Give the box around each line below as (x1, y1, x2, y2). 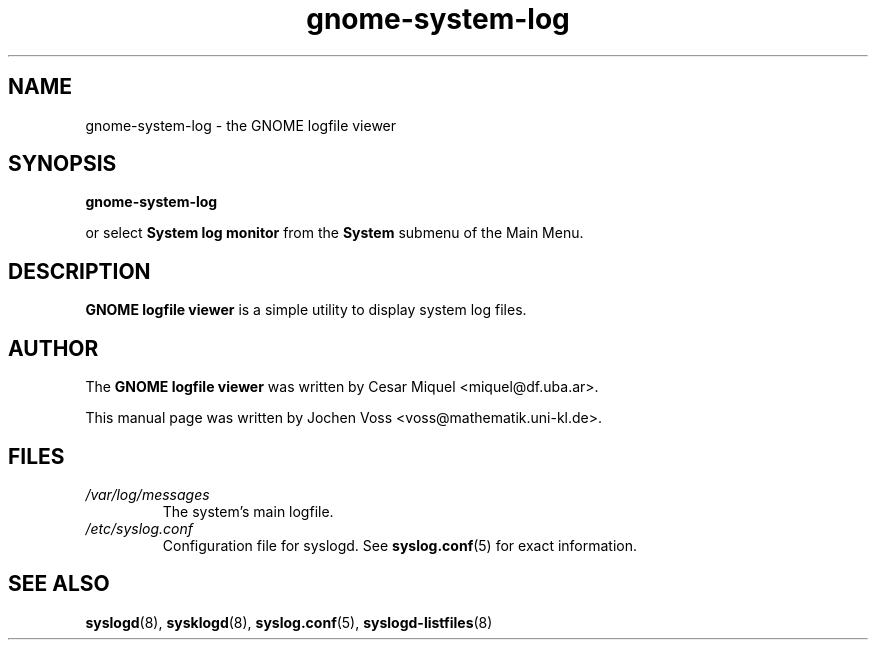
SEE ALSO (8, 571, 110, 597)
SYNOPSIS (8, 151, 117, 177)
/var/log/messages (85, 485, 210, 503)
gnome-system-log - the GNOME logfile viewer (85, 116, 397, 134)
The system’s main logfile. (162, 502, 334, 520)
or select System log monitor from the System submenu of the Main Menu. (85, 224, 584, 242)
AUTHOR (8, 335, 99, 361)
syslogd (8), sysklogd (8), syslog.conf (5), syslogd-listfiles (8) (85, 613, 493, 631)
